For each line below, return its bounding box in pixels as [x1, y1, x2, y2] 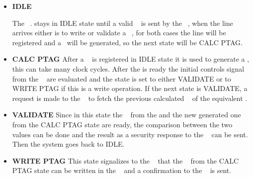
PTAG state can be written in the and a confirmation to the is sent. [12, 165, 232, 176]
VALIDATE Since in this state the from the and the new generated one [12, 109, 241, 120]
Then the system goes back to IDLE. [12, 139, 125, 149]
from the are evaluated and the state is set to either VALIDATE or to [12, 73, 231, 84]
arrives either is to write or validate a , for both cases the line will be [12, 27, 226, 38]
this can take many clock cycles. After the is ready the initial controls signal [12, 63, 245, 74]
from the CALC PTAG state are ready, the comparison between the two [12, 119, 233, 129]
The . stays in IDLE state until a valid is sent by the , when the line [12, 17, 233, 28]
